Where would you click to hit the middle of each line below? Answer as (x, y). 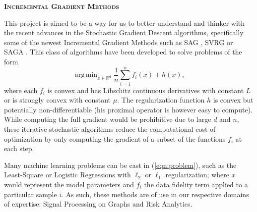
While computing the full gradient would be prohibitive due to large (108, 119)
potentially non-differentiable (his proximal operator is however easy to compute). (128, 109)
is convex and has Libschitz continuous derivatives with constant (146, 90)
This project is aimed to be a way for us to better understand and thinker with (125, 23)
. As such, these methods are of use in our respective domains (155, 194)
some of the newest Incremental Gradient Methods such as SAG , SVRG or (119, 42)
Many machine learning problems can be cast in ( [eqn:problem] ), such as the (120, 165)
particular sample (31, 194)
